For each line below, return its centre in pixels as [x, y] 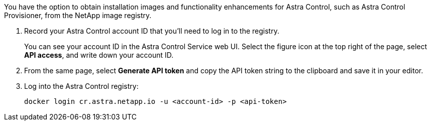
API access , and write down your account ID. [99, 55]
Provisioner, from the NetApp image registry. [78, 15]
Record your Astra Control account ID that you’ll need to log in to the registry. [152, 31]
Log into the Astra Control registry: [81, 86]
